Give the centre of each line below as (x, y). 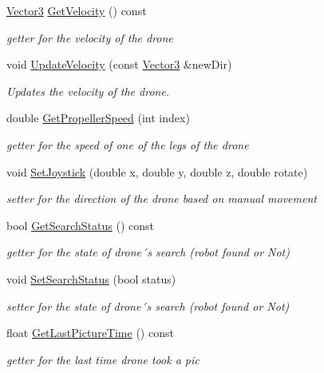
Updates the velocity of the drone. (88, 91)
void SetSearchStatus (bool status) (91, 278)
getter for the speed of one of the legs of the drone (128, 144)
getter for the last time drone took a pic (103, 359)
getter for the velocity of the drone (90, 37)
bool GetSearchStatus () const (81, 225)
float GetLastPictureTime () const (90, 333)
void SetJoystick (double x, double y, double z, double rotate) (157, 171)
